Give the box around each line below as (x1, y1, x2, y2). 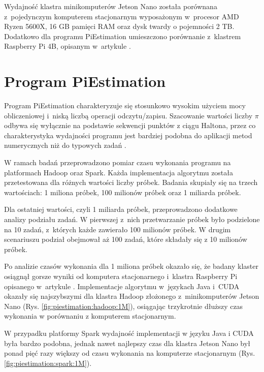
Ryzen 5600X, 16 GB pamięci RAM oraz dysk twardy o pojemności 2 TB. (4, 21, 235, 32)
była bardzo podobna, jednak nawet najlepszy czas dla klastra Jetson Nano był (4, 337, 250, 348)
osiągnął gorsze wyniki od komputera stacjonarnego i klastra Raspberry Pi (4, 271, 238, 281)
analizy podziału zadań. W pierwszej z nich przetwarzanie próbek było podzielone (4, 214, 260, 225)
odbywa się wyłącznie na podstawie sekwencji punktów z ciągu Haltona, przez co (4, 120, 256, 131)
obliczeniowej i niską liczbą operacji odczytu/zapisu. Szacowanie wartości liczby (4, 110, 253, 120)
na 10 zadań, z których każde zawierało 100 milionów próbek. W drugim (4, 224, 231, 234)
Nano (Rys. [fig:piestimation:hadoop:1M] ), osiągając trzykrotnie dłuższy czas (4, 300, 243, 311)
